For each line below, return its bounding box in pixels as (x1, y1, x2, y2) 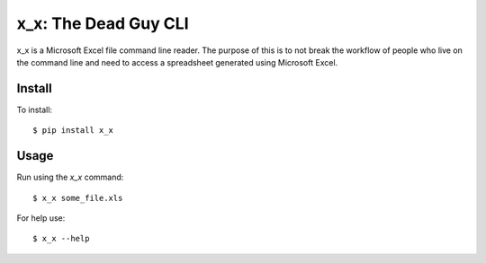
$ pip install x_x (32, 126, 114, 136)
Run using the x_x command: (16, 171, 124, 183)
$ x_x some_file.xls (32, 193, 123, 203)
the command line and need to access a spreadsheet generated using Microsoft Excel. (16, 57, 338, 67)
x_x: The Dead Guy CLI (16, 13, 189, 33)
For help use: (16, 212, 66, 224)
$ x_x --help (32, 233, 90, 244)
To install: (16, 104, 53, 115)
